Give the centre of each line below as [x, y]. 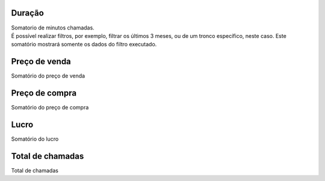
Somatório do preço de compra [50, 108]
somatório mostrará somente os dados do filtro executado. [84, 44]
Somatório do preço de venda [48, 76]
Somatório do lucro [35, 139]
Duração [28, 13]
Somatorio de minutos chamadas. [53, 28]
